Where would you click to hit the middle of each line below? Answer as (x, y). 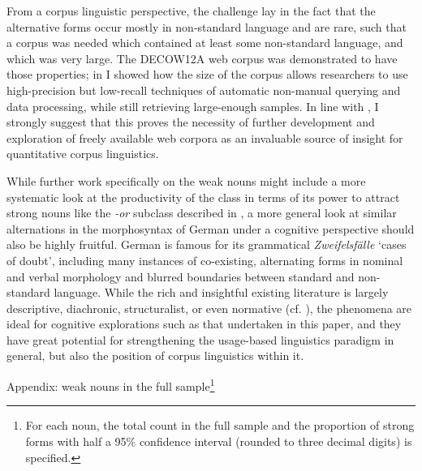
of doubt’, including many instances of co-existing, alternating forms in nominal (205, 260)
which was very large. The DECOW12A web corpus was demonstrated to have (202, 58)
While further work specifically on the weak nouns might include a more (186, 180)
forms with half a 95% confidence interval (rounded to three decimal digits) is (219, 441)
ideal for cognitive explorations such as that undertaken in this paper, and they (204, 324)
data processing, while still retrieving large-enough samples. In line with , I (193, 106)
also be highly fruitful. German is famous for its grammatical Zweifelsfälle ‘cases (207, 244)
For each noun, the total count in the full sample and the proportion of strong (220, 425)
